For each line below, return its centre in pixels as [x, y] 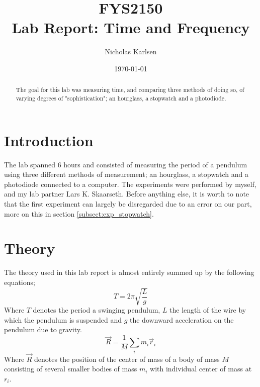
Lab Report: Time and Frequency [131, 27]
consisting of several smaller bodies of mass [71, 369]
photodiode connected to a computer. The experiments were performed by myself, [130, 184]
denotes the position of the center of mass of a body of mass [127, 359]
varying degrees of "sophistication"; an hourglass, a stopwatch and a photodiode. [121, 98]
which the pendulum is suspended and [63, 319]
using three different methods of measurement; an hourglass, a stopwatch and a [126, 174]
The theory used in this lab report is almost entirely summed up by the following [129, 272]
